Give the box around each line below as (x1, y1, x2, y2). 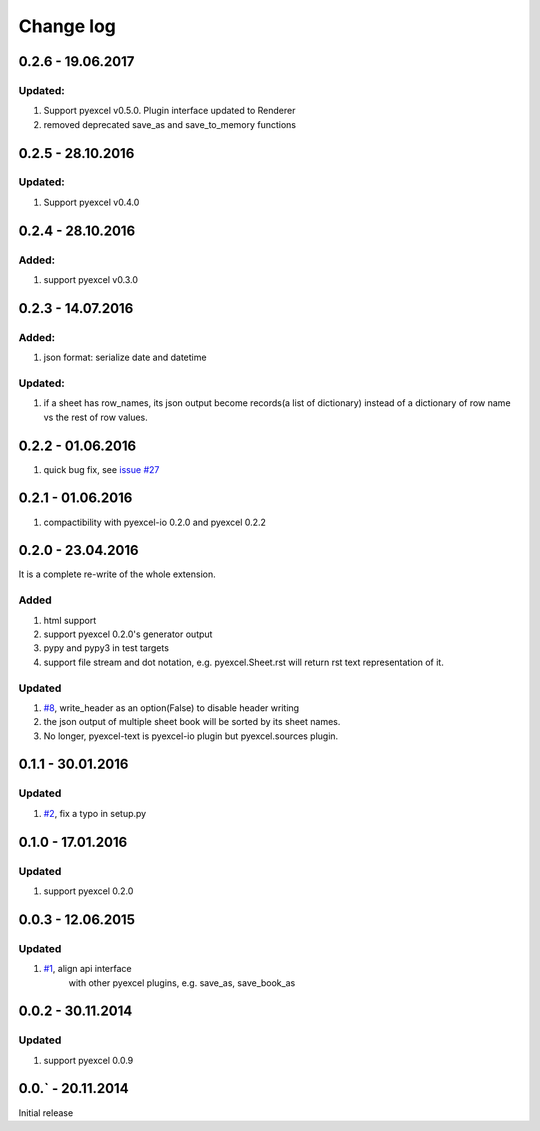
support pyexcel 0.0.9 (43, 1054, 134, 1066)
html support (43, 614, 97, 626)
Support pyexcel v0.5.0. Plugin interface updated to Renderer (43, 105, 296, 117)
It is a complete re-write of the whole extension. (18, 568, 216, 580)
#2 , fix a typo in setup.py (43, 807, 147, 819)
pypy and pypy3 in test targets (43, 642, 170, 654)
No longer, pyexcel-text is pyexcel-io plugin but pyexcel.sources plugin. (43, 730, 339, 742)
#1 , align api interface (43, 963, 132, 975)
